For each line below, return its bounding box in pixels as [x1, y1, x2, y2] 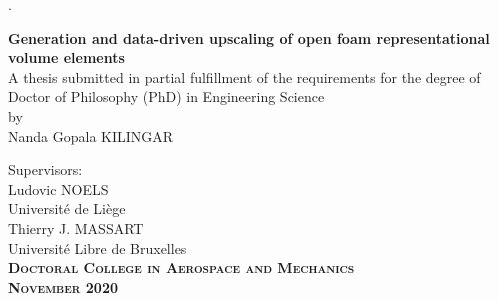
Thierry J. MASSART [8, 217, 144, 238]
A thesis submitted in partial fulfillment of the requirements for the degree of [8, 66, 481, 87]
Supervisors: [8, 159, 83, 180]
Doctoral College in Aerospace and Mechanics [8, 257, 355, 278]
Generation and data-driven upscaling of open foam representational [8, 27, 490, 48]
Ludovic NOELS [8, 178, 109, 199]
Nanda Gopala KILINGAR [8, 125, 174, 146]
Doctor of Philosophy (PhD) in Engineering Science [8, 86, 325, 107]
